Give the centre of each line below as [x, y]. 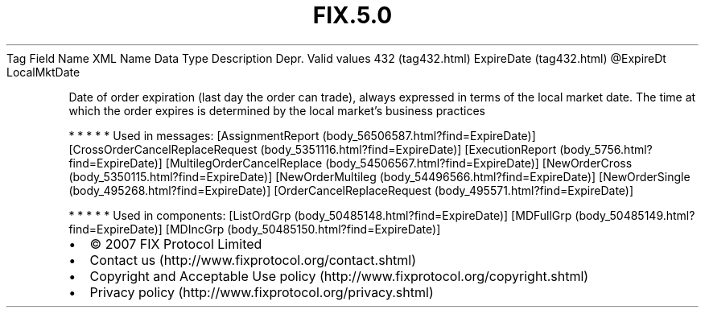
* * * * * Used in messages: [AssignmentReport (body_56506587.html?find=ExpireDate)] [302, 135]
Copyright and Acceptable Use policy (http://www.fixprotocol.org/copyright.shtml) [339, 276]
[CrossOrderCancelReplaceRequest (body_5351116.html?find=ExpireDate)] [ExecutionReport [313, 149]
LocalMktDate [43, 72]
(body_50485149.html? [635, 215]
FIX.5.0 [352, 15]
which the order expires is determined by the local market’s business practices [277, 110]
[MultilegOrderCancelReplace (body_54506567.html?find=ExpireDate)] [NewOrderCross [399, 163]
